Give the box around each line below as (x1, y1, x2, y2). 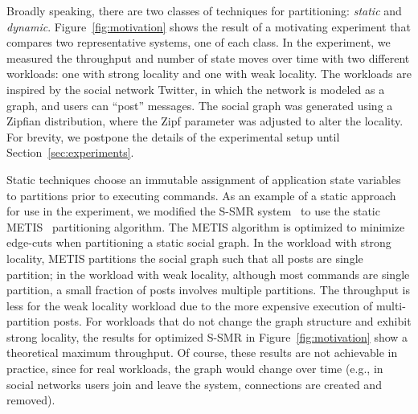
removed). (6, 391, 55, 408)
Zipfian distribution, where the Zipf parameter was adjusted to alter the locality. (6, 113, 404, 129)
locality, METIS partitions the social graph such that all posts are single (6, 249, 363, 266)
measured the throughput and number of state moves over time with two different (6, 49, 410, 66)
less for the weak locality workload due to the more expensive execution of (6, 297, 373, 314)
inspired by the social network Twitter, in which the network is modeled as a (6, 80, 385, 97)
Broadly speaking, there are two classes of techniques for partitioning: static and (6, 2, 402, 18)
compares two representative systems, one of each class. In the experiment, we (6, 34, 391, 51)
